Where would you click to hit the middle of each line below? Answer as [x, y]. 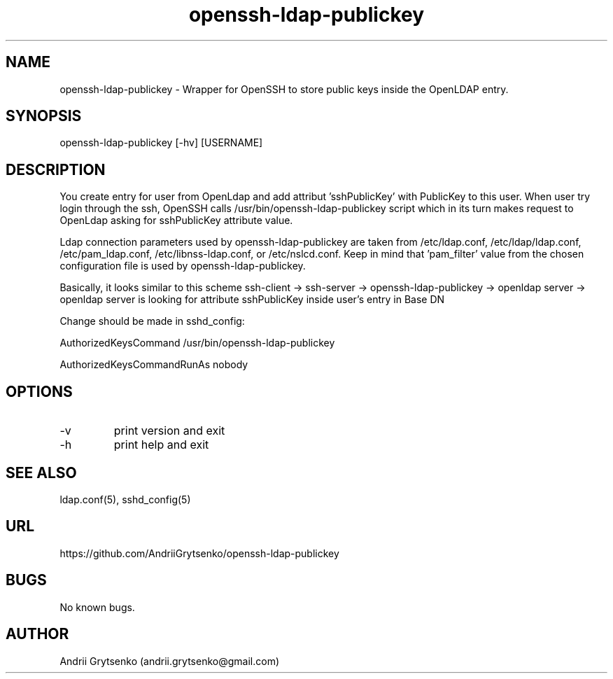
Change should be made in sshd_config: [152, 321]
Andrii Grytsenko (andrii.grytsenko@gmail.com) [170, 661]
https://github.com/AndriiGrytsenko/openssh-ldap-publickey [199, 553]
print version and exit [169, 431]
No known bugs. [97, 607]
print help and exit [161, 445]
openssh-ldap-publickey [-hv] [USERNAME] [161, 143]
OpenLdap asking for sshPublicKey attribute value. [176, 220]
